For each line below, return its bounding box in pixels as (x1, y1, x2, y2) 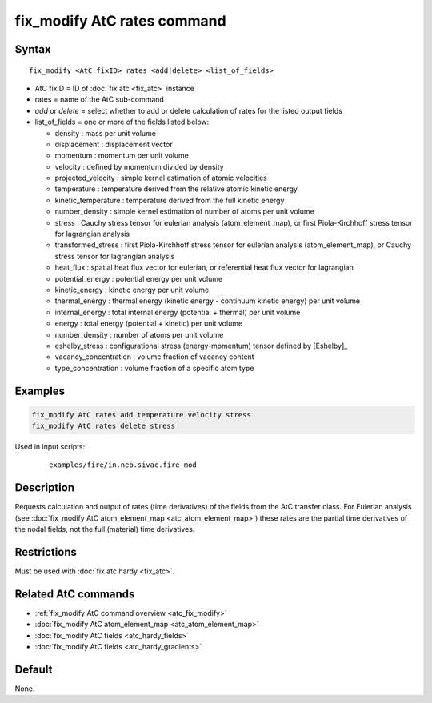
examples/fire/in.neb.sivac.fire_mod (49, 461, 198, 469)
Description (14, 481, 75, 495)
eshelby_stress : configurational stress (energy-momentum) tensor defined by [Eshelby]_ (54, 341, 348, 350)
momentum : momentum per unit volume (54, 150, 190, 160)
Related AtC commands (14, 587, 135, 601)
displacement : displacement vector (54, 139, 173, 149)
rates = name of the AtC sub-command (34, 94, 164, 104)
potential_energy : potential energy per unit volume (54, 274, 223, 283)
